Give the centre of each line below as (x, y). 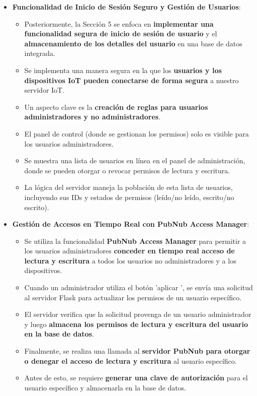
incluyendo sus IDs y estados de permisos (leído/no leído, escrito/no (129, 197)
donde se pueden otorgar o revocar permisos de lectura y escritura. (127, 170)
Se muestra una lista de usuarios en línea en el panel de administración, (135, 160)
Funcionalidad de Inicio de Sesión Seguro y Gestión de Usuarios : (126, 7)
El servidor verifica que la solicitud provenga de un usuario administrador (138, 314)
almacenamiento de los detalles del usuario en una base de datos (133, 43)
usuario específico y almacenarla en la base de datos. (105, 387)
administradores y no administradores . (93, 117)
